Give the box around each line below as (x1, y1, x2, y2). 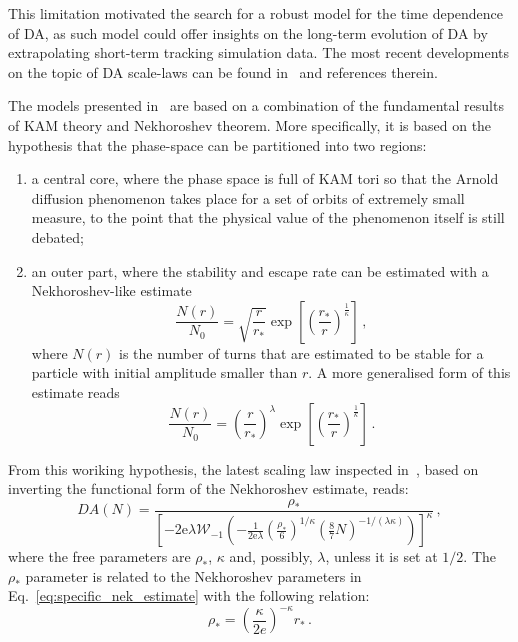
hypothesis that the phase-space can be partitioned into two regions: (8, 134, 427, 155)
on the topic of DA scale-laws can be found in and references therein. (8, 61, 438, 82)
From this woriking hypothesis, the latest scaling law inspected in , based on (8, 458, 479, 479)
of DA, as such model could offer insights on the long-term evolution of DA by (8, 22, 488, 43)
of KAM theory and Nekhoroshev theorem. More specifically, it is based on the (8, 114, 492, 135)
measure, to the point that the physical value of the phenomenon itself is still (31, 207, 505, 228)
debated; (31, 226, 84, 247)
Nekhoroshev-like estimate (31, 280, 192, 301)
